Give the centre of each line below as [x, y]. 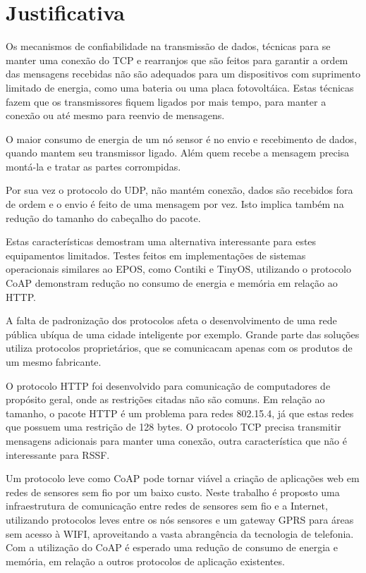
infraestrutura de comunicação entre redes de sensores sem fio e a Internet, [167, 506]
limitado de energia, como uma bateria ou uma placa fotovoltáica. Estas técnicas [180, 87]
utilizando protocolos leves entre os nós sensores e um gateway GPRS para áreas [180, 519]
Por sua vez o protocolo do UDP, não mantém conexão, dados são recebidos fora [179, 190]
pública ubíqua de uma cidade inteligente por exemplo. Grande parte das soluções [183, 334]
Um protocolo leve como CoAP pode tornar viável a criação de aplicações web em [183, 478]
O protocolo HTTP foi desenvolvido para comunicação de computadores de [168, 385]
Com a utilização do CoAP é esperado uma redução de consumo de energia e [172, 547]
